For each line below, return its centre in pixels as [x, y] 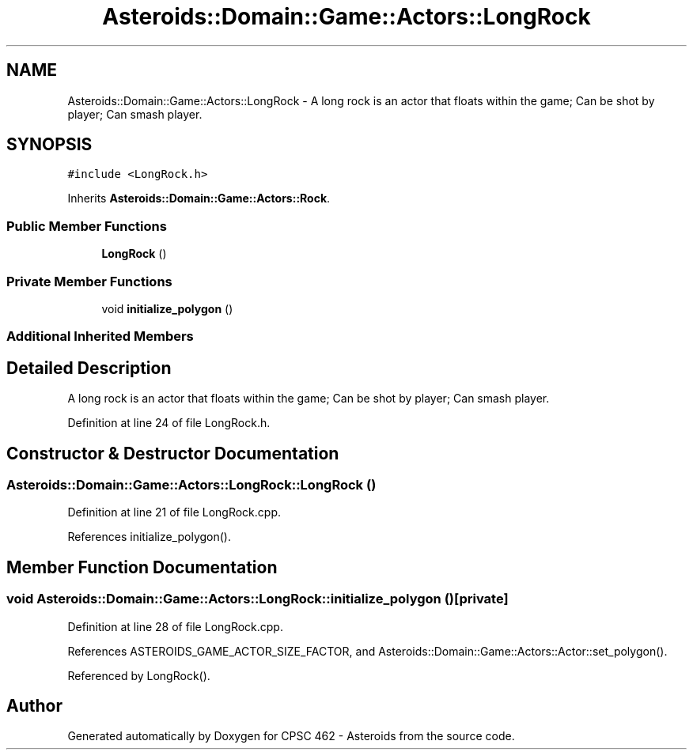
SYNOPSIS [49, 145]
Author [34, 706]
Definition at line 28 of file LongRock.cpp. [175, 626]
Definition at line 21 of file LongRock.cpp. [174, 512]
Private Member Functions [89, 281]
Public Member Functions [87, 226]
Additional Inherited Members [100, 336]
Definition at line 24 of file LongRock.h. [169, 423]
